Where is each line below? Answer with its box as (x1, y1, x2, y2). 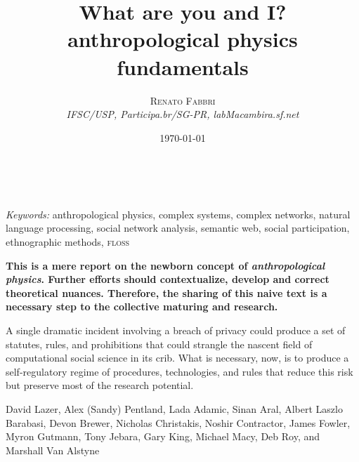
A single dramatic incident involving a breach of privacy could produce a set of (6, 323, 346, 338)
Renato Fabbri (150, 93, 216, 107)
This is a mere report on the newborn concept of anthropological (6, 258, 325, 272)
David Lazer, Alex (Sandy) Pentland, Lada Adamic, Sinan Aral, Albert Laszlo (6, 402, 343, 416)
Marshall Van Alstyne (6, 442, 100, 457)
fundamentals (117, 52, 249, 81)
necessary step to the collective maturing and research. (6, 299, 278, 314)
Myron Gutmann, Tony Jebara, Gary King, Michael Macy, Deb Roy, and (6, 429, 320, 444)
